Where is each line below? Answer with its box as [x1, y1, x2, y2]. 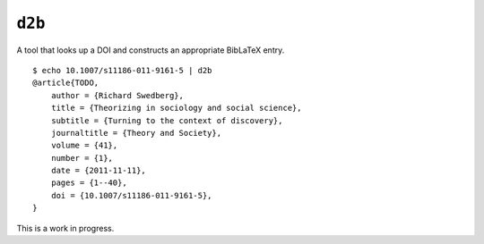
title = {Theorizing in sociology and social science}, [50, 103, 302, 114]
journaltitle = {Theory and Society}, [50, 128, 222, 138]
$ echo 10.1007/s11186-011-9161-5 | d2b [32, 65, 212, 75]
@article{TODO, [32, 78, 99, 88]
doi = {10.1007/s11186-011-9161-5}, [50, 190, 212, 200]
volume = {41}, [50, 140, 118, 151]
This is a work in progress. [16, 223, 115, 233]
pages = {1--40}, [50, 178, 127, 188]
